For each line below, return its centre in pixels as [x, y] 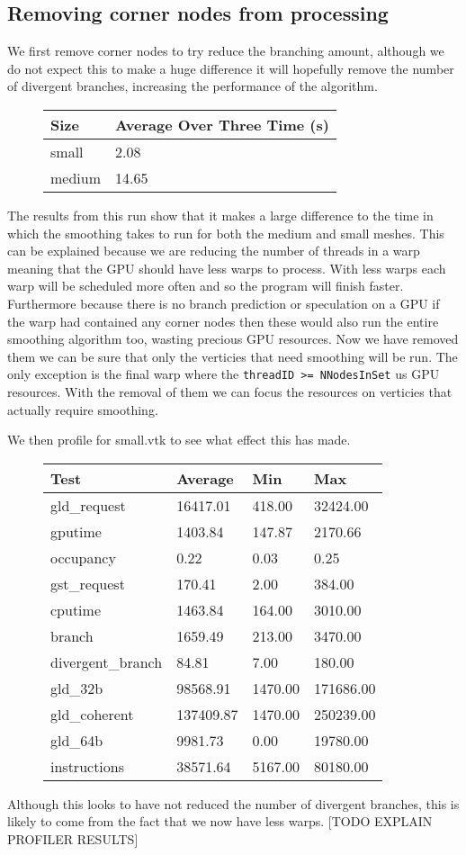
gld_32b [77, 688]
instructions [88, 766]
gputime [76, 531]
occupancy [83, 557]
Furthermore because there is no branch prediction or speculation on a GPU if [224, 303]
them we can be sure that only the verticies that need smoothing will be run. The [233, 356]
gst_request [88, 583]
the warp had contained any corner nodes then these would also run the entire [223, 321]
